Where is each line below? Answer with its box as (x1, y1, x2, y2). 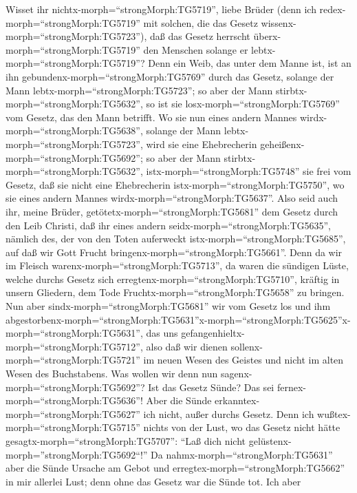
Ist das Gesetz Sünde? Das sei (148, 379, 274, 394)
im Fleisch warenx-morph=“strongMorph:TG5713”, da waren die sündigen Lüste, (6, 258, 349, 273)
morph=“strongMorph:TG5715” (6, 420, 140, 434)
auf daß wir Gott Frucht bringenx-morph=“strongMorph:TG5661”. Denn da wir (6, 244, 343, 259)
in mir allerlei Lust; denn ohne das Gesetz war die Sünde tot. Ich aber (6, 474, 301, 488)
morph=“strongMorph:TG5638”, (6, 123, 143, 138)
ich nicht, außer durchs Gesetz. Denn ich (143, 406, 314, 421)
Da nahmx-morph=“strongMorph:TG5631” (151, 447, 333, 461)
